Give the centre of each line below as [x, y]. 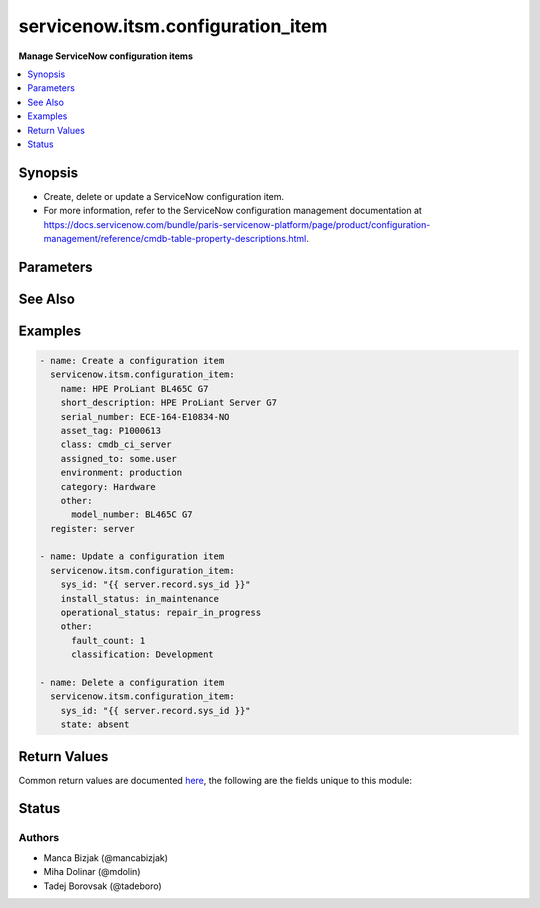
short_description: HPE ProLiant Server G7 [168, 403]
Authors [39, 838]
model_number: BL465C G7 [132, 514]
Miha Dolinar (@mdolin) [92, 872]
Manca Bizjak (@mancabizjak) [106, 857]
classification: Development [142, 654]
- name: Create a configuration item [132, 360]
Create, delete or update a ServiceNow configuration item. [164, 196]
